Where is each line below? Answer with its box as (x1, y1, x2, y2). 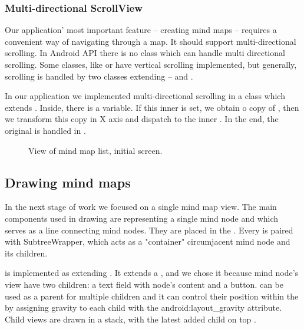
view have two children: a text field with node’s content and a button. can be (5, 278, 284, 290)
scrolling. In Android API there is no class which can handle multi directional (5, 47, 285, 59)
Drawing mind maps (5, 173, 131, 191)
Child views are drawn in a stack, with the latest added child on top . (5, 312, 256, 325)
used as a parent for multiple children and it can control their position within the (5, 289, 299, 302)
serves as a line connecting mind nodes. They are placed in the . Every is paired (5, 223, 293, 236)
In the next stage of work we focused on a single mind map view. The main (5, 200, 277, 213)
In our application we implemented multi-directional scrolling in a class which (5, 90, 285, 102)
